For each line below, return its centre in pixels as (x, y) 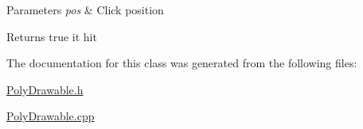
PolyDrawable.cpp (51, 116)
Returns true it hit (52, 36)
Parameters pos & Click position (85, 9)
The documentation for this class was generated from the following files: (182, 63)
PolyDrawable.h (45, 89)
